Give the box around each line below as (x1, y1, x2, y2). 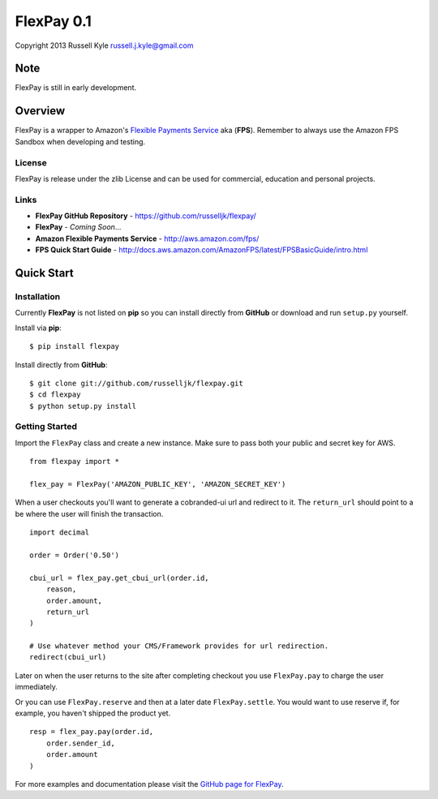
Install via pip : (15, 323, 62, 333)
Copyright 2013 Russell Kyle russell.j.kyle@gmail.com (15, 41, 194, 50)
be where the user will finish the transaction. (15, 509, 164, 518)
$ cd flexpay (29, 390, 81, 399)
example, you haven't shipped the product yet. (15, 708, 171, 718)
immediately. (15, 682, 58, 692)
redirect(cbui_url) (29, 653, 107, 662)
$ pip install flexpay (29, 342, 120, 351)
